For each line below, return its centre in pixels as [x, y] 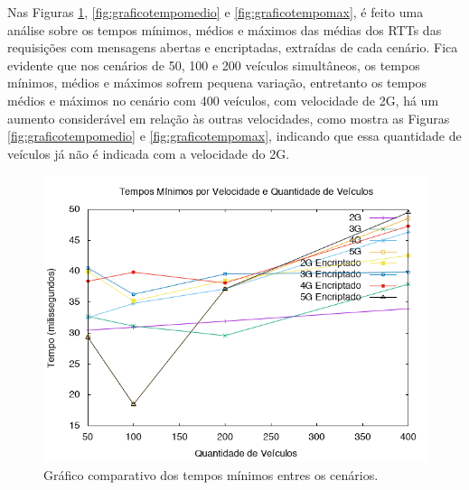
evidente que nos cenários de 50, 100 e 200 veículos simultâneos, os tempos [214, 65]
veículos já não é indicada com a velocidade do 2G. [149, 153]
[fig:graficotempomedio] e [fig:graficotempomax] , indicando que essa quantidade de [234, 136]
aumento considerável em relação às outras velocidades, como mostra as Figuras [229, 118]
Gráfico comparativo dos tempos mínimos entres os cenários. [211, 474]
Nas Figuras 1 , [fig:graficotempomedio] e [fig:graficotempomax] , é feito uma [216, 12]
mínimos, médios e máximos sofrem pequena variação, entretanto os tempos [217, 83]
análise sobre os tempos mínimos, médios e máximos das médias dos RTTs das [225, 29]
